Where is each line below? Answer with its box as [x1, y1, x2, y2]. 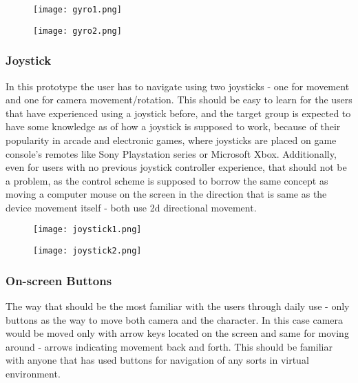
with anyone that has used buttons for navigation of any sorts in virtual [6, 353, 309, 367]
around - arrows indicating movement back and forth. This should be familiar [6, 339, 333, 353]
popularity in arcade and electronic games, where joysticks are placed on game [6, 132, 337, 147]
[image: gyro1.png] [33, 5, 122, 14]
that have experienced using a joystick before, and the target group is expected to [6, 105, 351, 120]
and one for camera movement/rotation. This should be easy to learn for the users [6, 92, 352, 107]
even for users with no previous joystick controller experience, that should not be [6, 160, 347, 174]
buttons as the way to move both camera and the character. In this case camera [6, 312, 343, 327]
